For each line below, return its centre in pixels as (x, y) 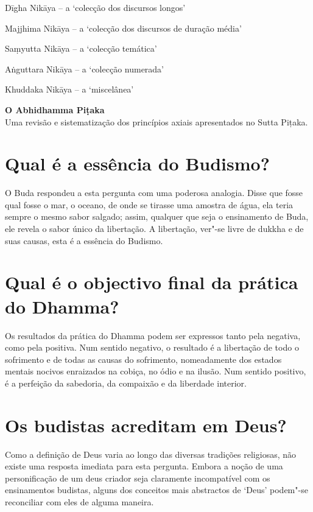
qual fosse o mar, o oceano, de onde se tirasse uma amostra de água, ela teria (149, 204)
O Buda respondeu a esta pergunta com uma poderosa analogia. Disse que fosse (154, 193)
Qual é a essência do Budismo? (137, 163)
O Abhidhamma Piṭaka (55, 109)
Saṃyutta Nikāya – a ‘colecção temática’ (81, 48)
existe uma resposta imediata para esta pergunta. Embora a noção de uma (144, 466)
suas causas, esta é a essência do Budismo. (84, 240)
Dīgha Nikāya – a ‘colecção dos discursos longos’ (95, 7)
